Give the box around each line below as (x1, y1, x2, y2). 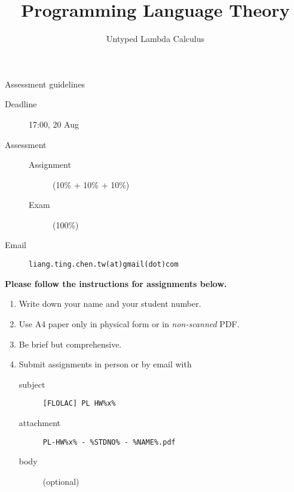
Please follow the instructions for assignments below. (5, 277, 227, 289)
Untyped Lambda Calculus (106, 32, 204, 45)
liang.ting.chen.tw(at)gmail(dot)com (29, 260, 179, 269)
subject (19, 378, 45, 390)
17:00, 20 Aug (29, 117, 79, 130)
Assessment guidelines (5, 77, 85, 90)
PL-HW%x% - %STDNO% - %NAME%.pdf (42, 437, 176, 446)
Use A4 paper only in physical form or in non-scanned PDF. (19, 317, 240, 330)
